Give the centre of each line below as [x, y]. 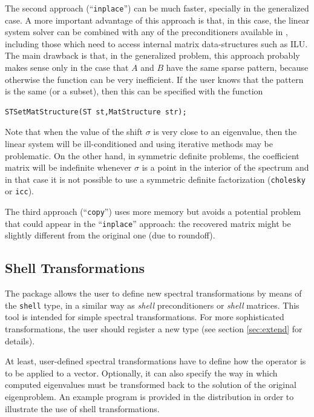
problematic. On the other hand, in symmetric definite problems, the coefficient [152, 155]
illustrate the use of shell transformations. [82, 408]
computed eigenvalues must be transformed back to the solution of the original [151, 385]
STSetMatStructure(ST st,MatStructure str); [96, 112]
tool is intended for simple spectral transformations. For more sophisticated [145, 317]
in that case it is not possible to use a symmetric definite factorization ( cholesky [155, 179]
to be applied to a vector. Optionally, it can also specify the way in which [141, 373]
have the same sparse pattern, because [237, 67]
